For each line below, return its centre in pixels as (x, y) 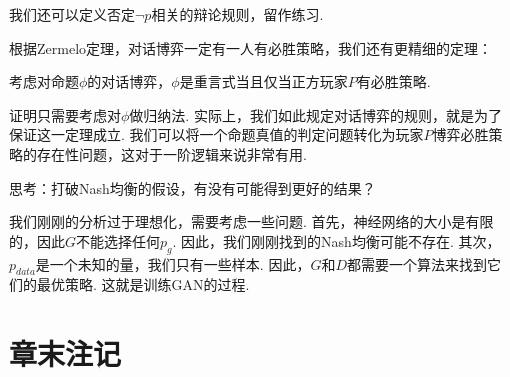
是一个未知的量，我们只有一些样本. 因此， (173, 263)
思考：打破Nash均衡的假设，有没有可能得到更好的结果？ (192, 187)
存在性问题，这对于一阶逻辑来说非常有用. (171, 153)
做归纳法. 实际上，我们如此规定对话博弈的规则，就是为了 (315, 114)
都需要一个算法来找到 (417, 263)
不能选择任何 (118, 240)
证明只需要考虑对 (65, 114)
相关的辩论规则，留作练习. (237, 14)
